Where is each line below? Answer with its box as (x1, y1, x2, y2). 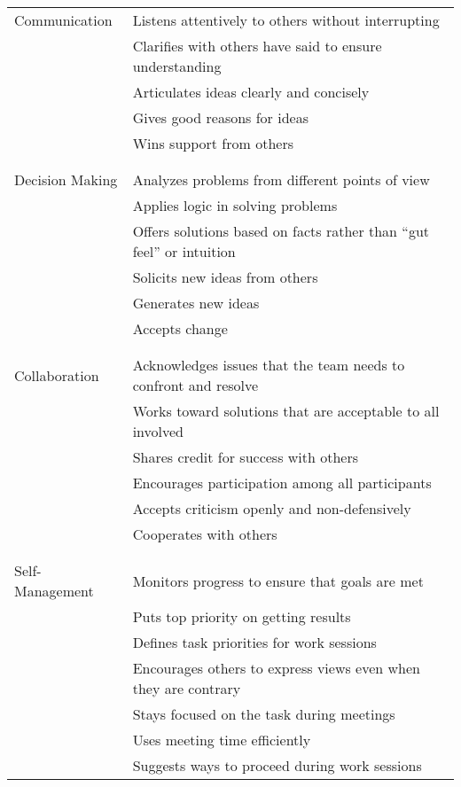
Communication (14, 10, 113, 30)
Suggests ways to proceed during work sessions (132, 755, 422, 775)
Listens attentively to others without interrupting (132, 10, 440, 30)
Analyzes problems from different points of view (132, 169, 430, 190)
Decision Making (14, 169, 118, 190)
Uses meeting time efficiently (132, 729, 311, 750)
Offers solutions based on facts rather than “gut (132, 221, 430, 241)
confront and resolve (132, 375, 259, 395)
